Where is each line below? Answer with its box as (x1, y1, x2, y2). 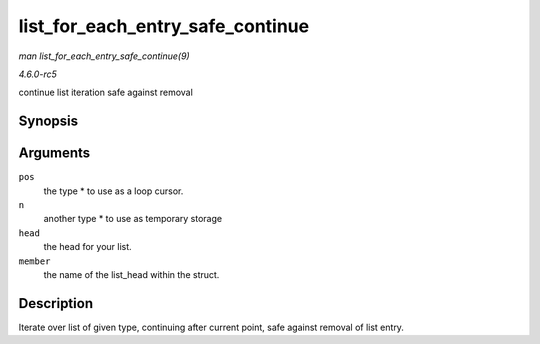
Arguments (18, 145, 91, 162)
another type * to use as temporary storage (43, 213, 223, 225)
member (18, 255, 51, 267)
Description (18, 295, 94, 312)
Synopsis (18, 113, 79, 130)
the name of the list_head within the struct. (43, 268, 220, 280)
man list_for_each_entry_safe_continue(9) (18, 50, 190, 62)
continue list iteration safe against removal (18, 86, 194, 99)
